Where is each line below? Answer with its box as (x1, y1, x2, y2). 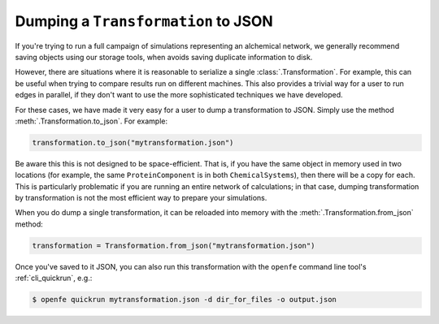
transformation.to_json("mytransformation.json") (32, 138, 234, 147)
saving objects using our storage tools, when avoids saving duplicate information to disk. (15, 52, 313, 62)
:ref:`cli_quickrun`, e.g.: (15, 273, 93, 283)
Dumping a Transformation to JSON (15, 12, 274, 30)
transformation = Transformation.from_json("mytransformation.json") (32, 240, 315, 250)
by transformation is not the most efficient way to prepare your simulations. (15, 193, 267, 203)
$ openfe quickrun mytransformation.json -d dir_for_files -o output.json (32, 295, 337, 305)
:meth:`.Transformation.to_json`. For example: (15, 116, 168, 126)
